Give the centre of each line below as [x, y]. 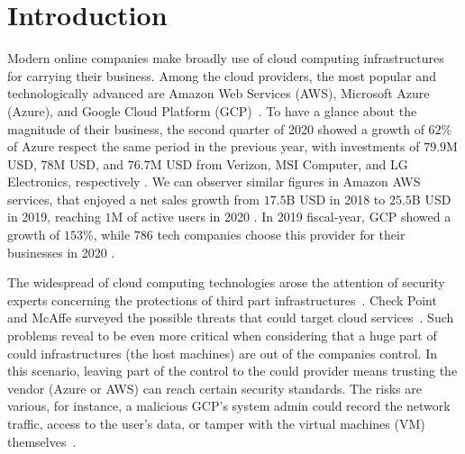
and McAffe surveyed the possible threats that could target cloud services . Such [231, 318]
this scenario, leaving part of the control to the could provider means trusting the [232, 371]
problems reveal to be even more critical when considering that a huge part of [222, 336]
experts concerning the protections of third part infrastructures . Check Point [222, 300]
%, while [107, 235]
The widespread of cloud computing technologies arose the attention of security [226, 282]
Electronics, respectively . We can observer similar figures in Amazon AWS [214, 182]
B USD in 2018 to [336, 199]
